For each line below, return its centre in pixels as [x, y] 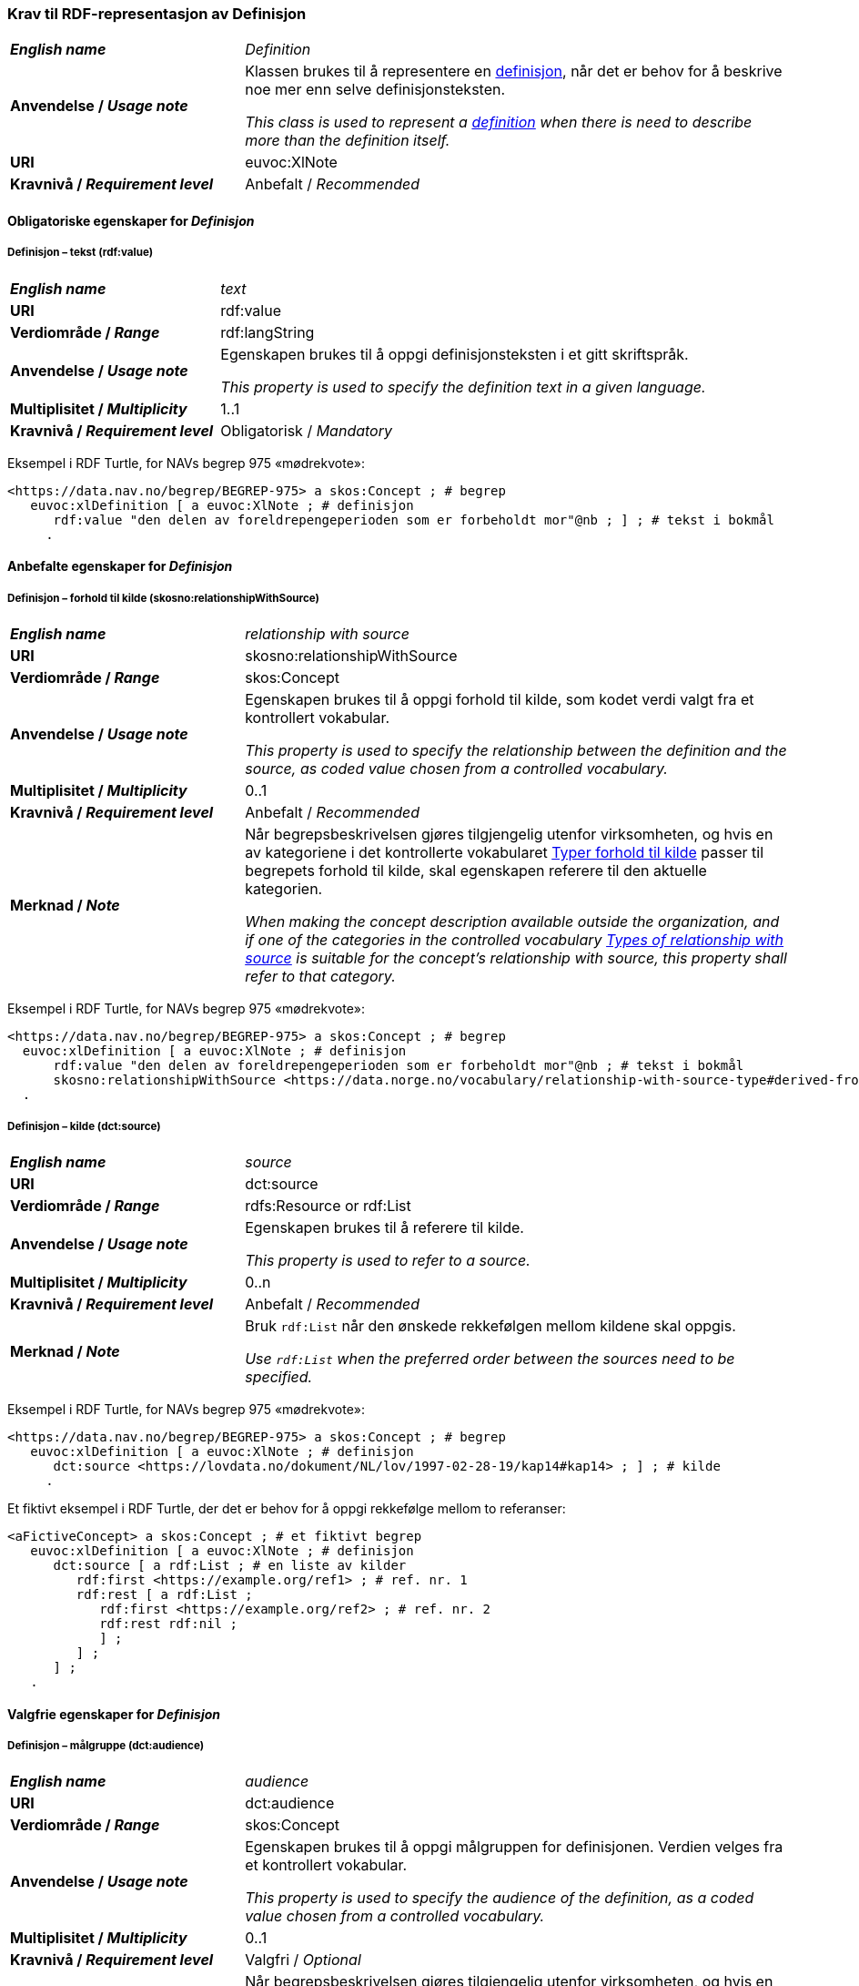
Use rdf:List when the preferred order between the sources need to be [490, 1358]
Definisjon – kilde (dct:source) [84, 1126]
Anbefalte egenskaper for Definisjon [120, 566]
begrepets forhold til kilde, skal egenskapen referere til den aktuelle [476, 871]
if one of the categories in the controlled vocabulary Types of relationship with [515, 940]
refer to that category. [320, 977]
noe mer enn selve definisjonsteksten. [375, 90]
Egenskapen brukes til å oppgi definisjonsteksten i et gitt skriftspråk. [455, 354]
